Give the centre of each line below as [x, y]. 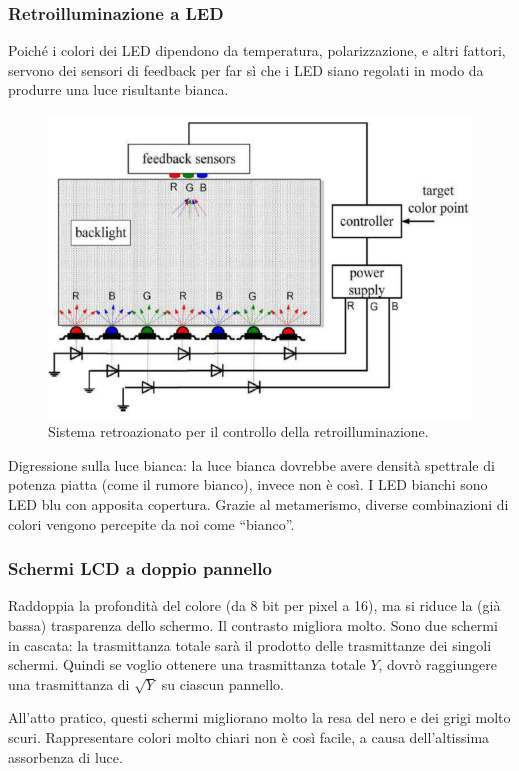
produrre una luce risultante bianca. [118, 89]
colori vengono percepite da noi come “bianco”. [151, 523]
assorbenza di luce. [65, 756]
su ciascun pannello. [222, 683]
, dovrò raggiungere [437, 664]
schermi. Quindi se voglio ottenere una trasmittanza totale [187, 664]
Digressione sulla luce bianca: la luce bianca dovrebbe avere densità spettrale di [251, 464]
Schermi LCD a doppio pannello [140, 568]
